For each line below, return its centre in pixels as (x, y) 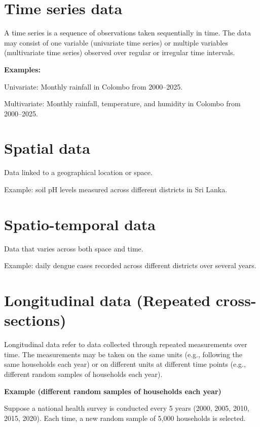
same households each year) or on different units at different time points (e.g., (125, 364)
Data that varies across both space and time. (74, 248)
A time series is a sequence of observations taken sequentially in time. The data (128, 33)
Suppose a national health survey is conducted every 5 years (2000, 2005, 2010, (127, 408)
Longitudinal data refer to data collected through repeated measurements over (126, 344)
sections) (35, 320)
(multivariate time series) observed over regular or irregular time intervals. (120, 52)
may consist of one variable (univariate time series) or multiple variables (116, 42)
